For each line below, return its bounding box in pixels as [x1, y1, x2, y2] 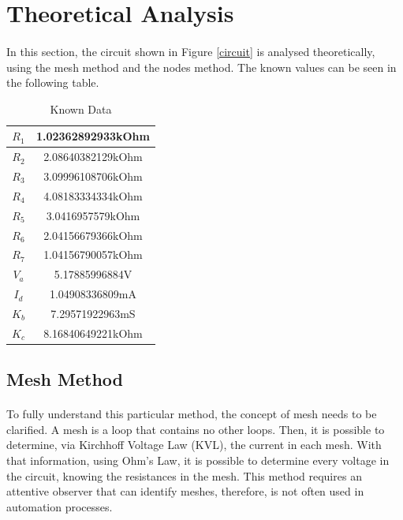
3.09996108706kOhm [43, 168, 143, 185]
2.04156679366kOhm [43, 226, 143, 243]
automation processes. [6, 498, 113, 514]
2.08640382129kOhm [43, 148, 143, 165]
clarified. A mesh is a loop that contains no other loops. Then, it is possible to [6, 421, 385, 437]
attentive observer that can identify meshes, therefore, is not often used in [6, 483, 364, 499]
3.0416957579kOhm [46, 207, 140, 223]
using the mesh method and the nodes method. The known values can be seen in [6, 58, 397, 75]
